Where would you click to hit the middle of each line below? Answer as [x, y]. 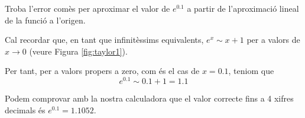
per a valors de [273, 40]
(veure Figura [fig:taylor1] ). [78, 51]
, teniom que [251, 71]
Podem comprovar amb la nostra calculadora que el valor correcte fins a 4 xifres [149, 98]
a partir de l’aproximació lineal [243, 8]
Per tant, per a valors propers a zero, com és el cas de [102, 71]
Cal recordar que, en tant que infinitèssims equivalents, [104, 40]
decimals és [25, 109]
